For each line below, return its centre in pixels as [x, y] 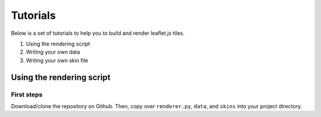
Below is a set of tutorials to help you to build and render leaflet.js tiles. [98, 33]
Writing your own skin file [57, 60]
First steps [27, 95]
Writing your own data [53, 52]
